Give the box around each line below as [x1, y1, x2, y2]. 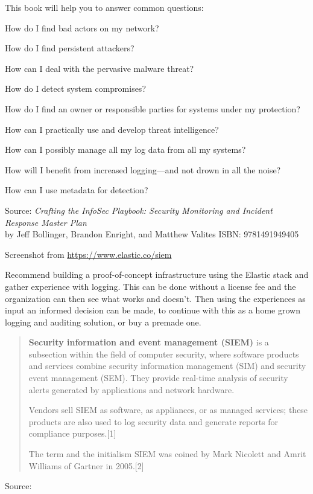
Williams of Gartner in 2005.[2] [28, 459, 144, 472]
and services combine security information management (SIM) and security [28, 359, 306, 372]
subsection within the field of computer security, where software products [28, 347, 299, 360]
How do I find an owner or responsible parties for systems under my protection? [5, 102, 300, 115]
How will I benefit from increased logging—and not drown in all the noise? [5, 163, 281, 176]
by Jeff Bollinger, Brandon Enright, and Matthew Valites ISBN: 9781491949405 [5, 228, 299, 240]
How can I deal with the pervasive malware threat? [5, 62, 194, 74]
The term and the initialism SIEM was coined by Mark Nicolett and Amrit [28, 447, 306, 460]
